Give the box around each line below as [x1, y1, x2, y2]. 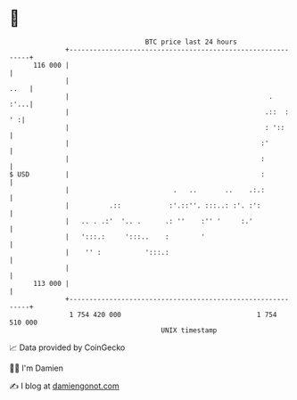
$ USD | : [9, 169, 266, 179]
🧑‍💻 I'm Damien [9, 363, 64, 373]
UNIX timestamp [161, 325, 218, 335]
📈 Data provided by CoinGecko [9, 342, 126, 353]
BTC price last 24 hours [144, 37, 238, 46]
